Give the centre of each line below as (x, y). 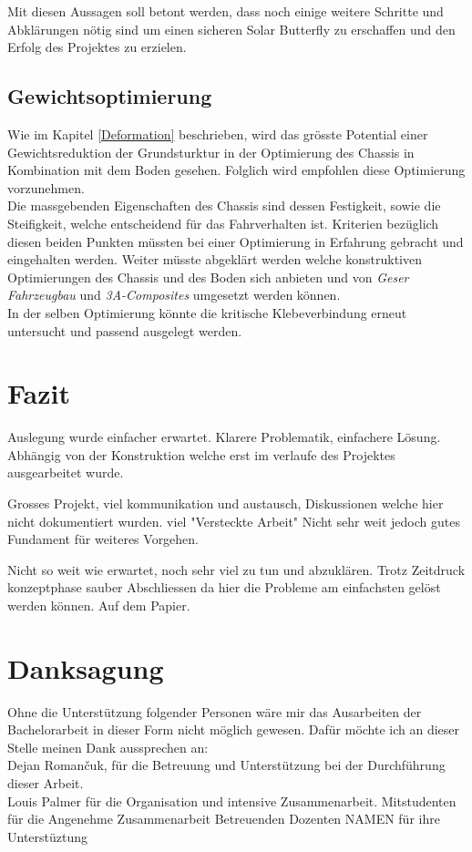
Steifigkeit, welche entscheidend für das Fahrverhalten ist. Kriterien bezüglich (223, 223)
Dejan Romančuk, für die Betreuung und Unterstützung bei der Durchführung (226, 765)
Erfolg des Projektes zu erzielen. (97, 47)
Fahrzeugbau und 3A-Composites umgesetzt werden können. (174, 295)
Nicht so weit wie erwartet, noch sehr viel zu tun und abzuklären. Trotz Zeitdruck (236, 569)
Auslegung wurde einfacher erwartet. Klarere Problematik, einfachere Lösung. (224, 437)
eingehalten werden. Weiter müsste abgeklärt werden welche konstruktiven (215, 259)
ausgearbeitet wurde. (66, 472)
